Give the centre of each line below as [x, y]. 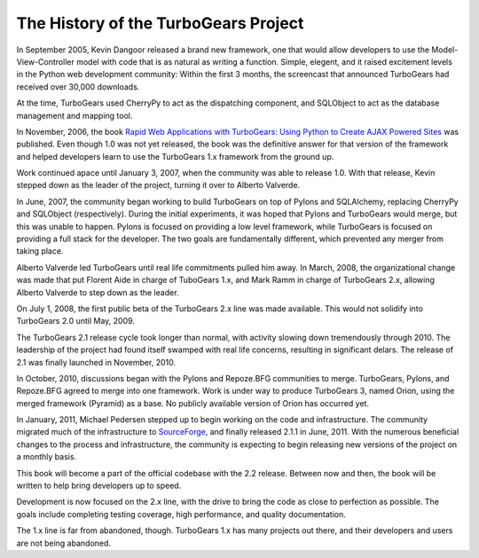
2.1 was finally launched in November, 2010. [96, 362]
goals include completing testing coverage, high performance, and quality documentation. [181, 514]
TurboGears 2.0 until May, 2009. [75, 321]
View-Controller [45, 61]
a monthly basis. [47, 457]
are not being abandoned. [63, 543]
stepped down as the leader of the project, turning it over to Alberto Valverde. [158, 185]
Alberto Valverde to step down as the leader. [98, 292]
